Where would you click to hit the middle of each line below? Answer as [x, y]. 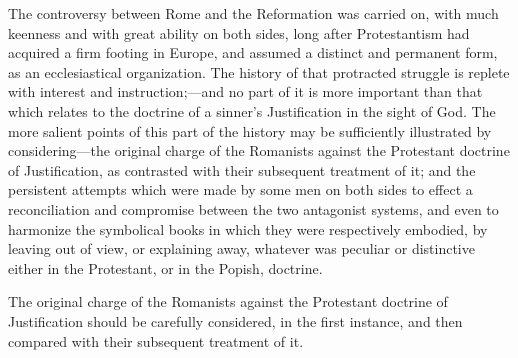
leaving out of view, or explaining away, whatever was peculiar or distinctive [241, 248]
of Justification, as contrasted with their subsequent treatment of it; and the [242, 169]
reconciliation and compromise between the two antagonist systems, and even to [253, 208]
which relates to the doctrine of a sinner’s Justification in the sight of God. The [252, 110]
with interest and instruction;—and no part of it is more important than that [245, 91]
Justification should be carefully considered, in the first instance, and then [235, 320]
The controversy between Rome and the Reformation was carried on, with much [253, 13]
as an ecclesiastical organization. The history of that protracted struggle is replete [259, 71]
